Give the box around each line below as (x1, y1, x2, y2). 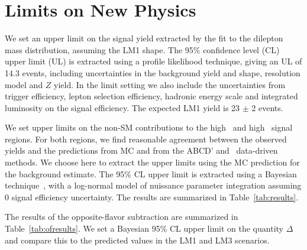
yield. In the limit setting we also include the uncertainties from (54, 78, 286, 90)
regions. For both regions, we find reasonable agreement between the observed (5, 132, 287, 145)
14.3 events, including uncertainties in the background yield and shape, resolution (5, 66, 300, 79)
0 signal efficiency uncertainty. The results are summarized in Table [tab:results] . (5, 190, 299, 203)
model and (5, 78, 43, 90)
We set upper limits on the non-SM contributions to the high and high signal (5, 121, 293, 134)
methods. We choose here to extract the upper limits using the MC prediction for (5, 156, 300, 168)
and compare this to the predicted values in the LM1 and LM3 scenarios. (5, 233, 270, 246)
